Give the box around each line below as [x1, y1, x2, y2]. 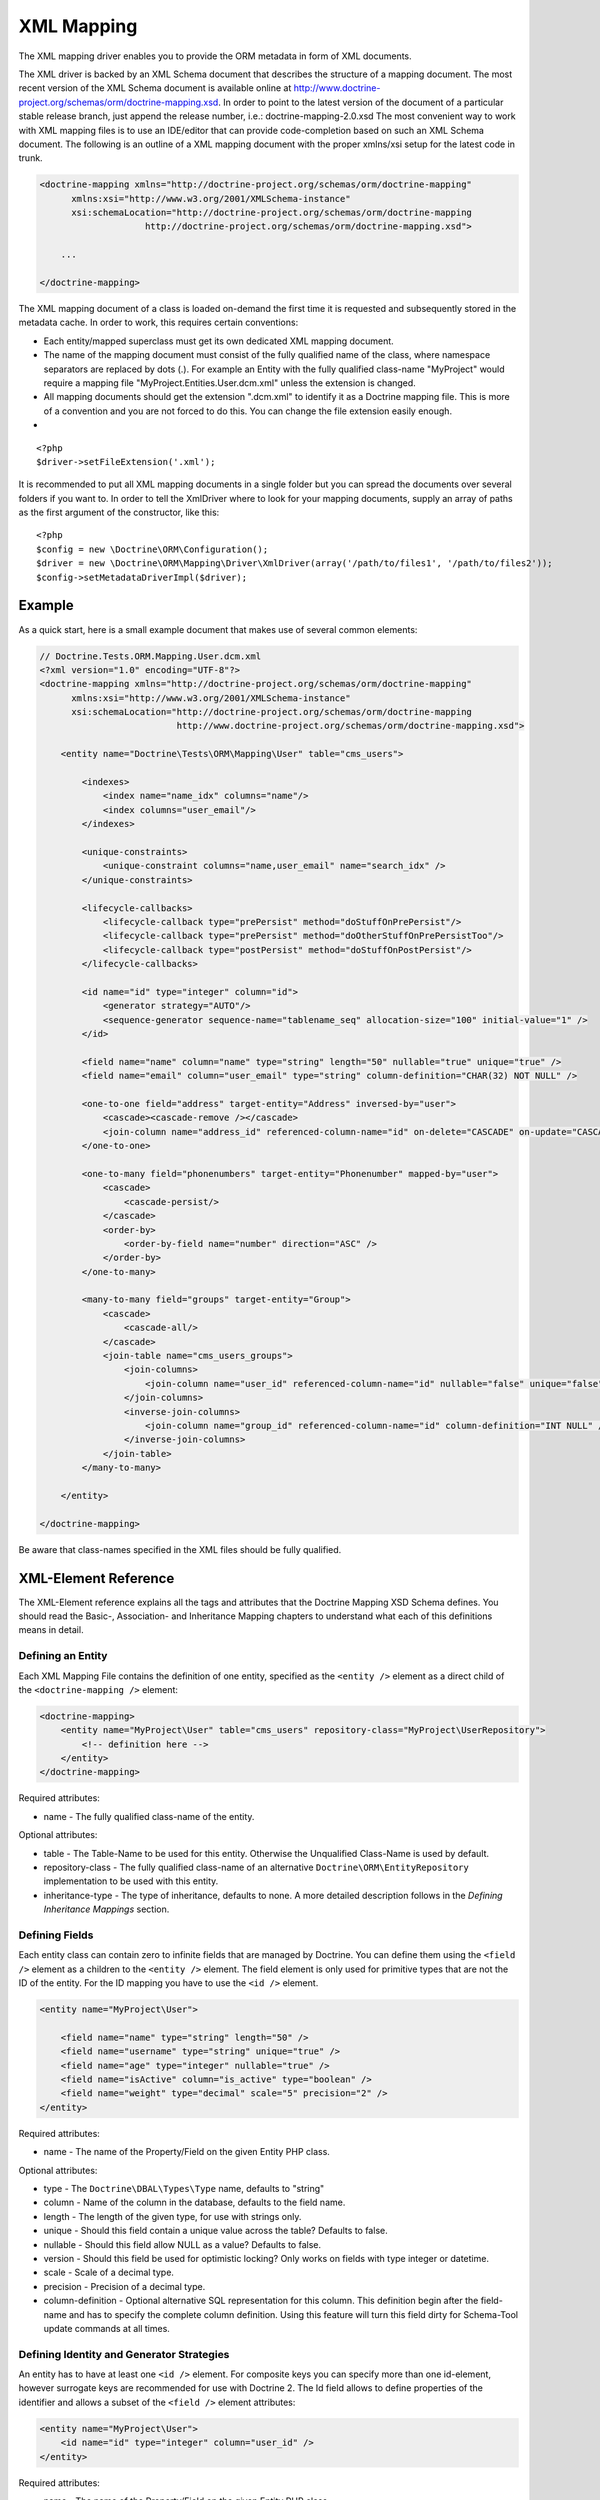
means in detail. [18, 1624, 84, 1636]
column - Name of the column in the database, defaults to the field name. [43, 2196, 346, 2209]
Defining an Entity [18, 1649, 108, 1663]
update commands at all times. [43, 2322, 170, 2334]
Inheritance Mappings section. [43, 1903, 170, 1915]
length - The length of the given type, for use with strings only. [43, 2210, 302, 2222]
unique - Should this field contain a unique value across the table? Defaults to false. [43, 2225, 389, 2237]
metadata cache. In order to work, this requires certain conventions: [18, 316, 299, 329]
